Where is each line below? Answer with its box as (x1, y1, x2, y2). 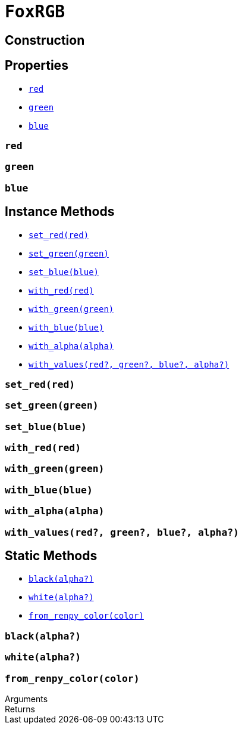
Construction (5, 32, 85, 48)
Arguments (5, 693, 48, 704)
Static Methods (5, 548, 98, 563)
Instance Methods (5, 204, 115, 220)
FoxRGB (5, 2, 65, 21)
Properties (5, 58, 68, 73)
